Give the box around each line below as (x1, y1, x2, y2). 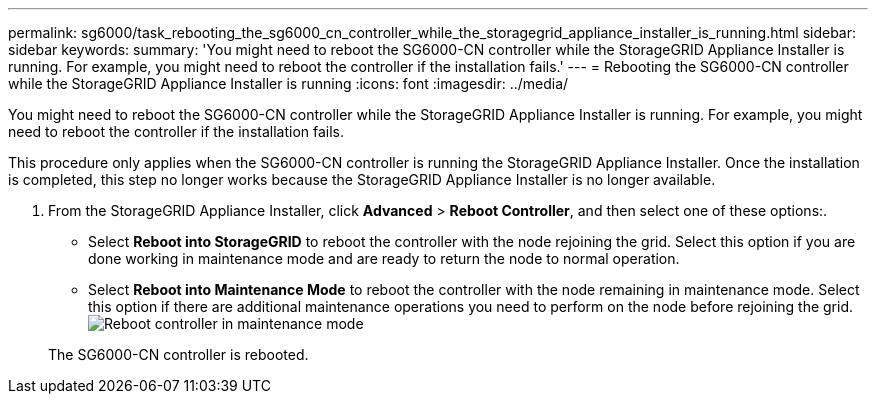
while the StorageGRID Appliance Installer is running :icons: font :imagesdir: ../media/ (8, 75, 569, 92)
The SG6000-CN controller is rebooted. (48, 346, 309, 363)
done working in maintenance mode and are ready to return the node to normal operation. (88, 250, 680, 267)
